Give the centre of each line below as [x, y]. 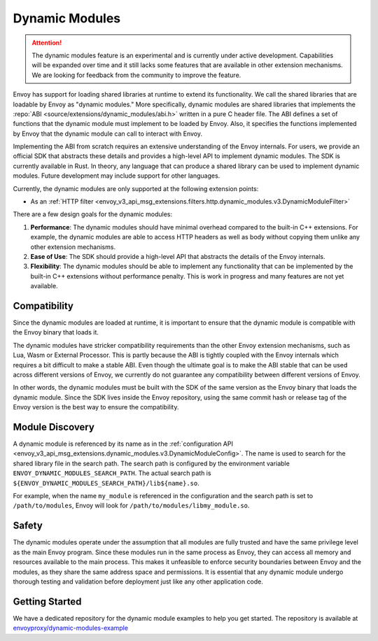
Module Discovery [54, 427]
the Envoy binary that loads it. [56, 332]
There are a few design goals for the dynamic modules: [93, 214]
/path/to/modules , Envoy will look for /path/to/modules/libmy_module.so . [131, 506]
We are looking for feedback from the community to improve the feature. [136, 75]
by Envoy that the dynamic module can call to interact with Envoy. [108, 134]
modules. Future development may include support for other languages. [117, 176]
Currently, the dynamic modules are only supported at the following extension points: [136, 188]
